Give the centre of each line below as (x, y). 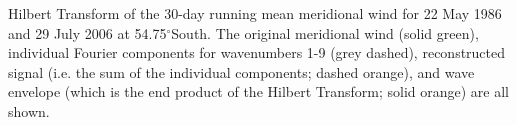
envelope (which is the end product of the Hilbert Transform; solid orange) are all (258, 91)
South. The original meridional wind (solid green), (325, 32)
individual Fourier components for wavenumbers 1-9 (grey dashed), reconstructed (257, 52)
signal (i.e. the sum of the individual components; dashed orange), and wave (241, 71)
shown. (29, 110)
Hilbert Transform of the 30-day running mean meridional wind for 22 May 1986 (255, 13)
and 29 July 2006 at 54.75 (87, 32)
